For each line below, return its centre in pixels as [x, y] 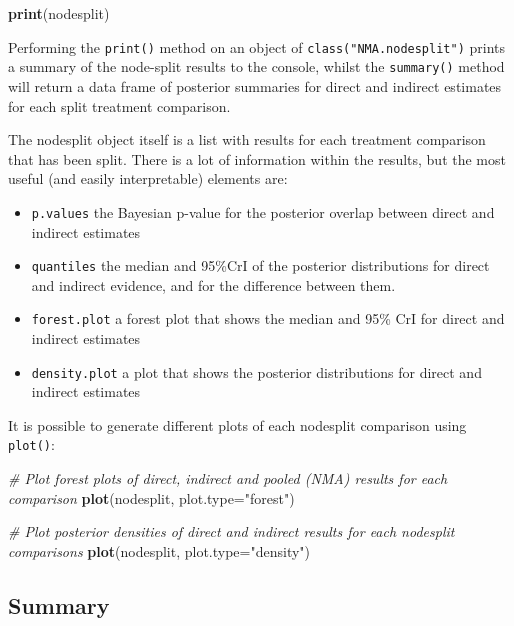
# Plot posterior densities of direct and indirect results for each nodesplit [231, 531]
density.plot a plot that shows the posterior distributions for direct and [256, 371]
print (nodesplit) [59, 13]
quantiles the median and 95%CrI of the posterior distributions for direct [260, 265]
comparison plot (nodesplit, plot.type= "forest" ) [151, 497]
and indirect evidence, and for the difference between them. [213, 284]
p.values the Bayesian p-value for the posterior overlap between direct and [263, 211]
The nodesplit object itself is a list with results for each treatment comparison [247, 139]
